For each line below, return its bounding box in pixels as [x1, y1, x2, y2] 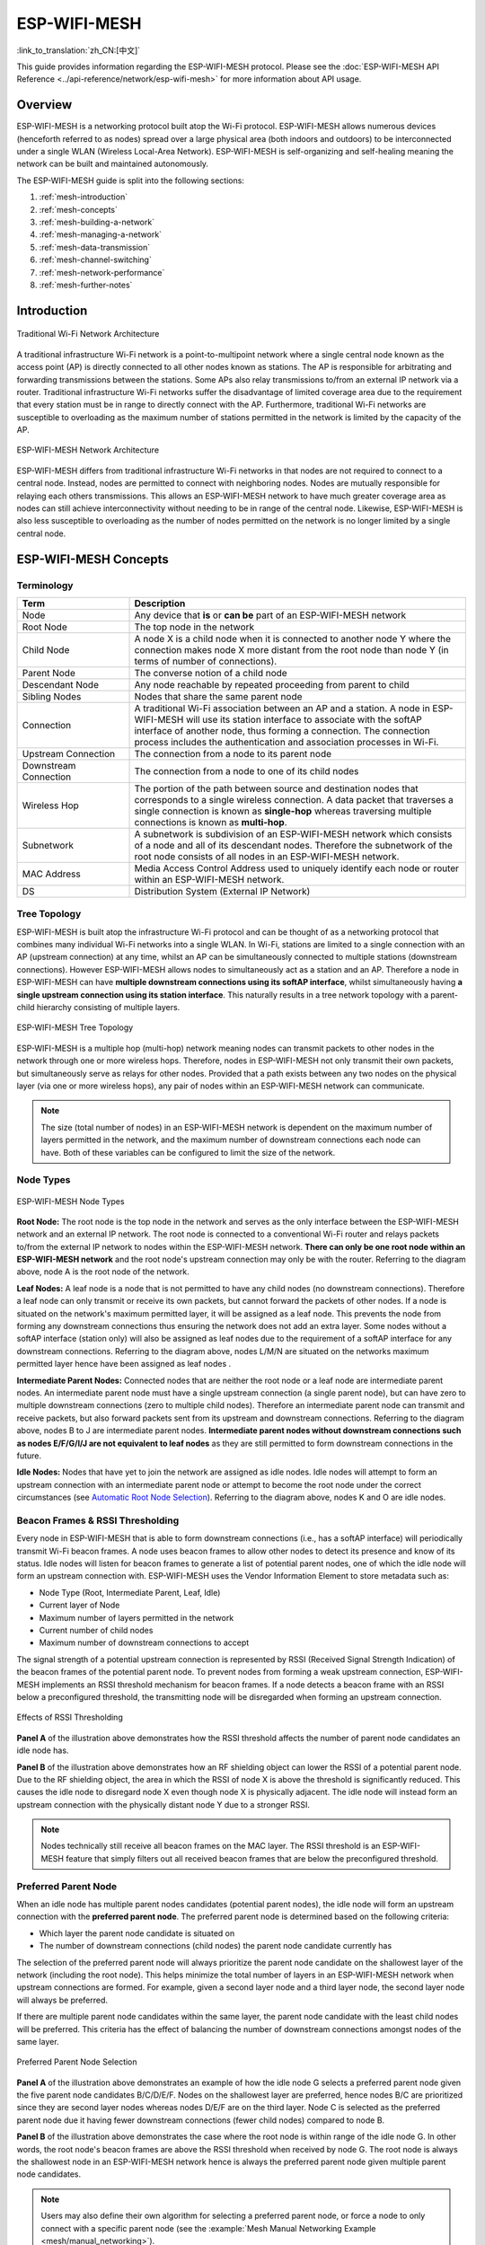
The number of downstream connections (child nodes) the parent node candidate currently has [39, 1941, 392, 1951]
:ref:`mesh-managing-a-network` [39, 229, 162, 240]
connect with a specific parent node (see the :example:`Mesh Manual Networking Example [40, 2223, 376, 2233]
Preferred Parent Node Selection [16, 2056, 138, 2067]
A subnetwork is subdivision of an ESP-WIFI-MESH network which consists [134, 827, 453, 840]
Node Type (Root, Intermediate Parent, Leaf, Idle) [39, 1587, 221, 1598]
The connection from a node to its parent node [134, 747, 332, 760]
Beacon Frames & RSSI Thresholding [16, 1514, 180, 1527]
